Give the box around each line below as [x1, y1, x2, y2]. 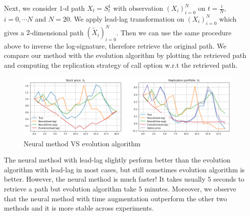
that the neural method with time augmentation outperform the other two [4, 193, 227, 203]
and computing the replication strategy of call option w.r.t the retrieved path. [4, 60, 238, 70]
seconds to [213, 174, 245, 184]
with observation [113, 3, 163, 13]
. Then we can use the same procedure [116, 27, 231, 37]
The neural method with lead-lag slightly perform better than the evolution [4, 155, 231, 165]
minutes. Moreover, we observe [144, 183, 236, 193]
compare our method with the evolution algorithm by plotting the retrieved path [4, 50, 247, 60]
